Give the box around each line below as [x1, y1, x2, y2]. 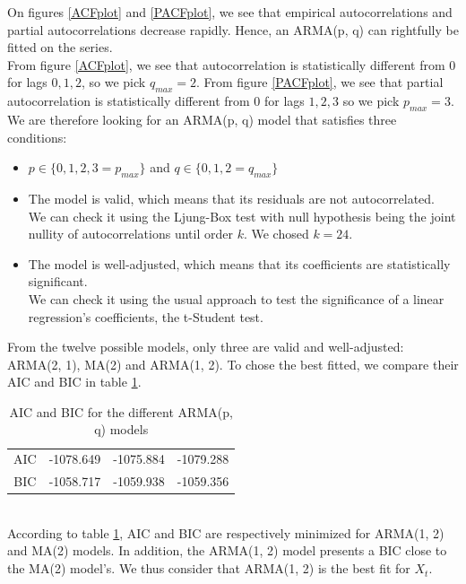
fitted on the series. [7, 38, 113, 57]
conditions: [7, 127, 67, 146]
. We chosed [243, 224, 309, 243]
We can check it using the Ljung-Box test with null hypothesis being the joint [28, 206, 456, 225]
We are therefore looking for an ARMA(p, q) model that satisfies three [7, 109, 397, 128]
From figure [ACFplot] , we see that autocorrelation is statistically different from [7, 55, 445, 74]
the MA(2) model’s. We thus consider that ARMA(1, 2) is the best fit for [7, 559, 410, 578]
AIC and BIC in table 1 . [7, 372, 142, 391]
